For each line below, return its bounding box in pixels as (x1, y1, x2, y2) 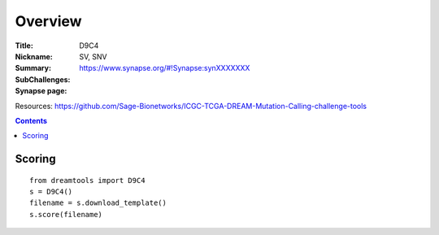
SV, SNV (79, 51, 107, 61)
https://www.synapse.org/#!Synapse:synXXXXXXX (79, 63, 250, 73)
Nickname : (15, 51, 53, 61)
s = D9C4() (29, 187, 73, 197)
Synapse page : (15, 86, 67, 96)
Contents (15, 115, 48, 125)
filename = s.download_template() (29, 198, 167, 207)
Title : (15, 41, 34, 50)
